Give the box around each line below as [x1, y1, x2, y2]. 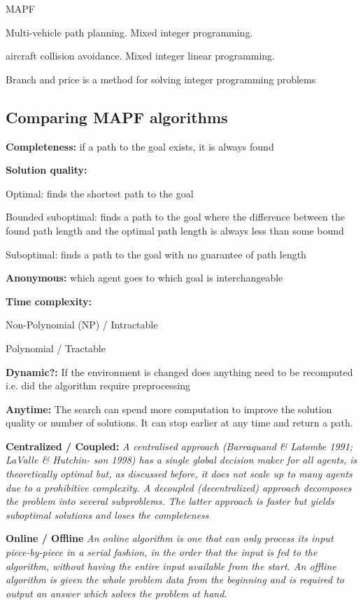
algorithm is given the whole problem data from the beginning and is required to [6, 572, 344, 587]
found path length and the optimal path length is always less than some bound [6, 223, 344, 237]
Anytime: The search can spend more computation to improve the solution [6, 401, 332, 416]
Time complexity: [6, 293, 92, 308]
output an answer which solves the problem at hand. [6, 585, 227, 600]
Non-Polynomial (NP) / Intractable [6, 317, 158, 332]
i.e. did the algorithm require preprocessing [6, 378, 191, 393]
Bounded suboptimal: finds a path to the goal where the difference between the [6, 209, 345, 224]
